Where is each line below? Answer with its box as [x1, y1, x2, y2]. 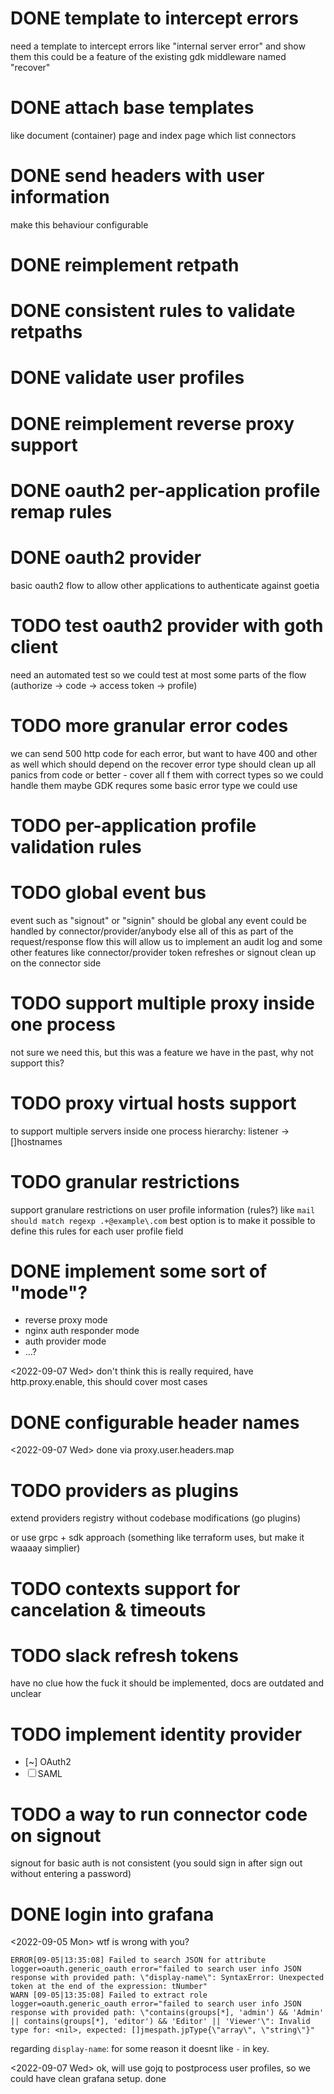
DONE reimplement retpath [10, 254, 240, 276]
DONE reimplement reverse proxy [10, 412, 295, 435]
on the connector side [10, 957, 102, 969]
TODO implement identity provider [10, 1723, 303, 1746]
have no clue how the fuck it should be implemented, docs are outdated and [10, 1677, 324, 1689]
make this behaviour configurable [10, 218, 149, 231]
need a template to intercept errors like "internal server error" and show [10, 40, 306, 52]
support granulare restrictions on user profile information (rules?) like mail [10, 1203, 316, 1216]
